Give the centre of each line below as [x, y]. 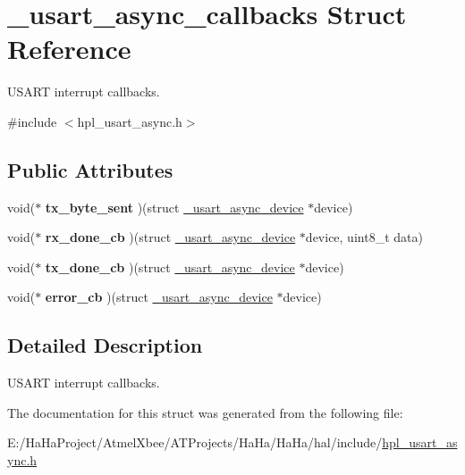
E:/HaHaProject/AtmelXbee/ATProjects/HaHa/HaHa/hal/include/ [195, 442]
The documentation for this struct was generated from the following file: [205, 412]
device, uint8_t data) [364, 237]
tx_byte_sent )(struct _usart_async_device [174, 207]
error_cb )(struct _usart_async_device [159, 297]
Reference [69, 49]
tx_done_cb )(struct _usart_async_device [170, 267]
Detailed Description [105, 345]
